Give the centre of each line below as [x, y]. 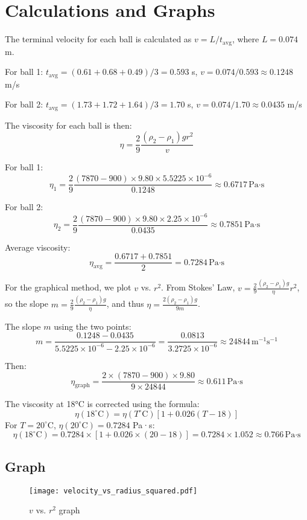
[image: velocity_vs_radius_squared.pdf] [113, 491]
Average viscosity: [38, 247]
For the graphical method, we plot [68, 287]
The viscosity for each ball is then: [68, 125]
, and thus [125, 303]
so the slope [27, 303]
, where [245, 39]
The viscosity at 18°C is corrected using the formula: [102, 404]
